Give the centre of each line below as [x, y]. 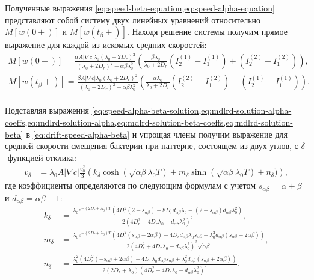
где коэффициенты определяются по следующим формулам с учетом [131, 185]
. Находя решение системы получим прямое [207, 32]
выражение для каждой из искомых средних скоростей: [106, 45]
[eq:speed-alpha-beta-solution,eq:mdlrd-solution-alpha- [192, 110]
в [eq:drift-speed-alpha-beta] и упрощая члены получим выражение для [157, 134]
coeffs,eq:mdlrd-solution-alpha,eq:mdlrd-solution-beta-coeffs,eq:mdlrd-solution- [149, 122]
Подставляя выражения [47, 110]
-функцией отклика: [41, 157]
